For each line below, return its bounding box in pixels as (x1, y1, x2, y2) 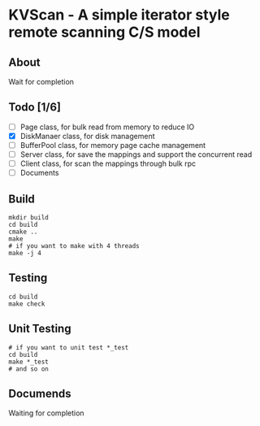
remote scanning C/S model (8, 23, 201, 41)
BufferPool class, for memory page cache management (19, 140, 206, 150)
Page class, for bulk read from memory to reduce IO (19, 122, 195, 132)
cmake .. (8, 228, 38, 236)
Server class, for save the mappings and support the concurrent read (19, 150, 253, 159)
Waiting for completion (8, 408, 84, 418)
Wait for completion (8, 77, 75, 86)
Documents (19, 168, 59, 178)
